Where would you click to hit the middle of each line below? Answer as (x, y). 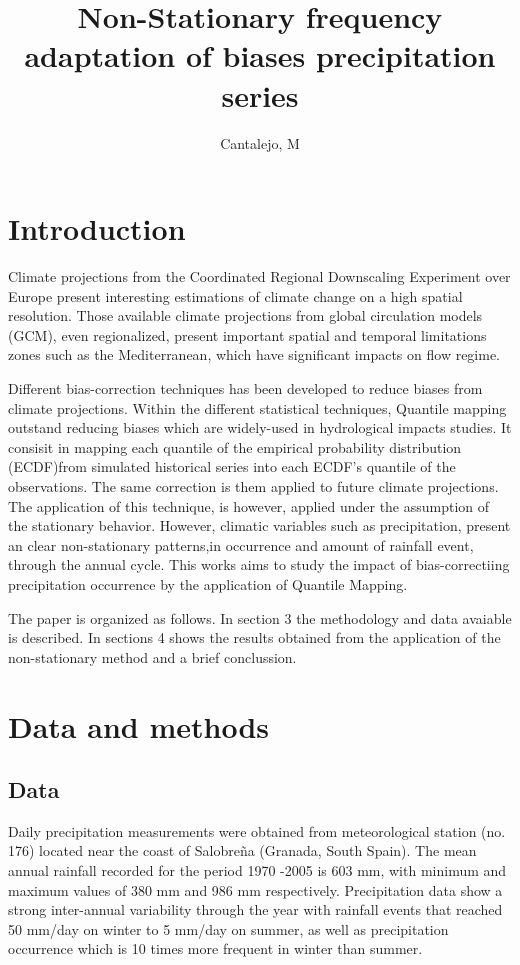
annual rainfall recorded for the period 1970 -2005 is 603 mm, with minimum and (257, 870)
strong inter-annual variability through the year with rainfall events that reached (255, 909)
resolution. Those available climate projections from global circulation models (245, 315)
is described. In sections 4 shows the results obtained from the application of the (254, 637)
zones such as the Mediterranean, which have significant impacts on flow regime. (254, 354)
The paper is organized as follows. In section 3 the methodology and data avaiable (260, 617)
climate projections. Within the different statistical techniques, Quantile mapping (257, 407)
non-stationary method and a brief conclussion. (152, 656)
